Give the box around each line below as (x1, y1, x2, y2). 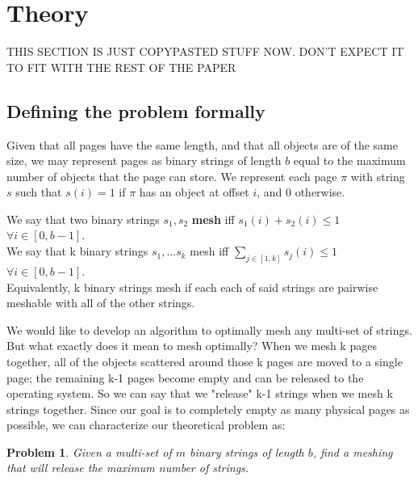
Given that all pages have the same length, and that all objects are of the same (6, 136, 398, 153)
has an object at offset (139, 184, 249, 200)
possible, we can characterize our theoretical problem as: (6, 416, 286, 433)
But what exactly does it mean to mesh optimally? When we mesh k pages (6, 337, 377, 354)
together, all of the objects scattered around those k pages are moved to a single (6, 352, 403, 369)
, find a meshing (312, 443, 393, 460)
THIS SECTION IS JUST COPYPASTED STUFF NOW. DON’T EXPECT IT (6, 43, 404, 60)
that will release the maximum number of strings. (6, 459, 249, 476)
